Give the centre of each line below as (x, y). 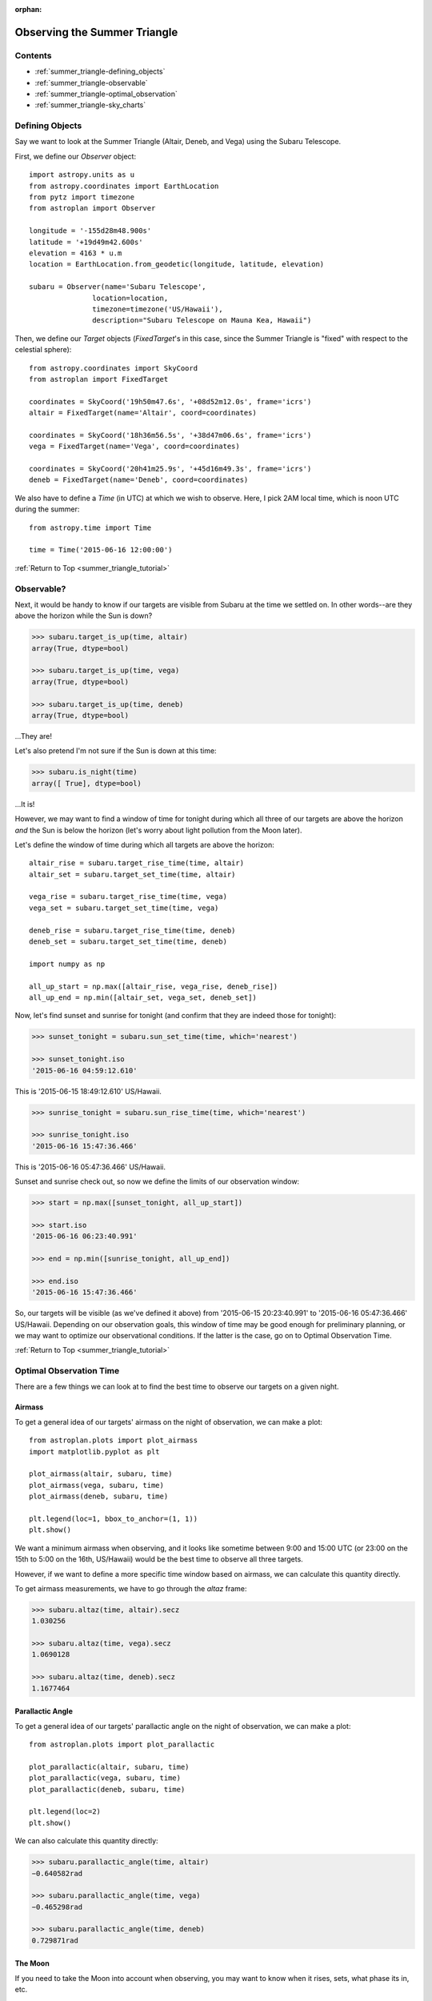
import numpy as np (67, 964)
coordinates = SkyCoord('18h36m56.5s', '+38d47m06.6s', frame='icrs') (170, 435)
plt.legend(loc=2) (65, 1812)
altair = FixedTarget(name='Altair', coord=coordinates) (143, 413)
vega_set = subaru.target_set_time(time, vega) (124, 908)
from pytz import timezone (82, 197)
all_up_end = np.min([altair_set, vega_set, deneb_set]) (143, 997)
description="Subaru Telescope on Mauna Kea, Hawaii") (202, 321)
